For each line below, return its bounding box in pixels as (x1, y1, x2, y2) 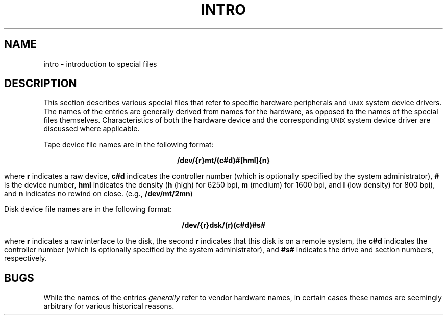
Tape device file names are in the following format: (43, 140, 214, 149)
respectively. (4, 254, 47, 263)
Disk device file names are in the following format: (4, 205, 172, 214)
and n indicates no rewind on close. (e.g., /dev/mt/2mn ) (4, 189, 193, 198)
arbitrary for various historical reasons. (43, 302, 175, 311)
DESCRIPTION (4, 77, 77, 90)
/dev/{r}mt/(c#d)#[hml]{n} (177, 156, 270, 165)
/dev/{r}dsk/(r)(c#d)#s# (181, 221, 266, 230)
